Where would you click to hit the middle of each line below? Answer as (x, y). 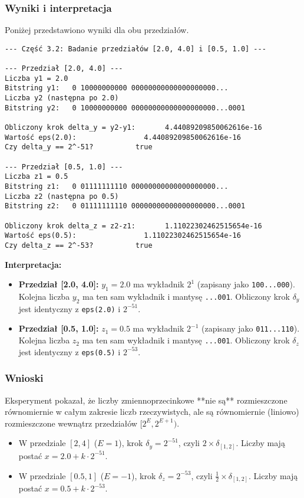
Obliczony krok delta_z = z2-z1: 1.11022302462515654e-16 (133, 226)
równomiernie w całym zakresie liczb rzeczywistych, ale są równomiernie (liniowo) (152, 412)
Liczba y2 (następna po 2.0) (62, 98)
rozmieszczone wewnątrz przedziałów (71, 423)
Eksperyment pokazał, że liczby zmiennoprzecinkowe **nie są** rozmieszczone (146, 400)
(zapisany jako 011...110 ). (251, 328)
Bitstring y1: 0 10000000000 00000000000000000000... (117, 88)
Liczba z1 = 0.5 (37, 177)
